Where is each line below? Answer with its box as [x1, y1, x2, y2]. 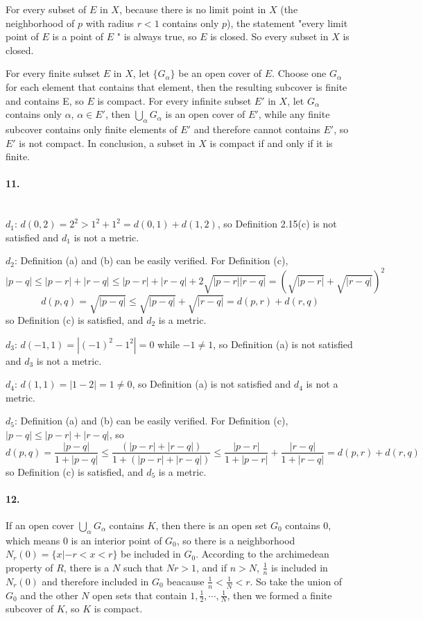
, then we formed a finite [227, 587, 332, 602]
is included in [271, 560, 328, 574]
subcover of [6, 601, 53, 616]
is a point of [52, 29, 104, 44]
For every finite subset [6, 66, 101, 80]
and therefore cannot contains [193, 121, 320, 136]
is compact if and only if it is [209, 135, 333, 150]
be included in [121, 546, 181, 561]
